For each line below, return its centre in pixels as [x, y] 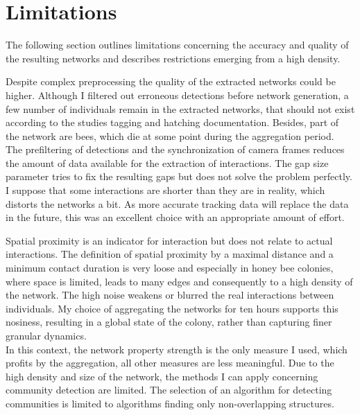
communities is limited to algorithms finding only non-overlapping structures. [170, 403]
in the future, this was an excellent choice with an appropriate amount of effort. [175, 217]
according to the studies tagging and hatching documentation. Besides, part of [172, 122]
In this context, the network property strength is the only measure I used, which [177, 349]
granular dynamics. [46, 335]
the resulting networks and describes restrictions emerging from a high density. [173, 58]
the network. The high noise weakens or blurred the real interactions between [170, 295]
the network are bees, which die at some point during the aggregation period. [170, 135]
